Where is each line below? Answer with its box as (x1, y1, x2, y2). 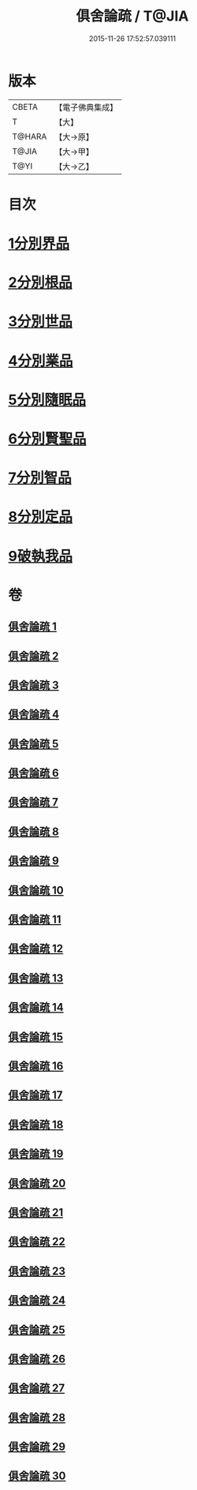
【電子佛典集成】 (54, 102, 118, 113)
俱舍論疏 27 (8, 1382, 65, 1395)
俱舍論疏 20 (8, 1177, 66, 1190)
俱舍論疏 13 (8, 971, 64, 985)
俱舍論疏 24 (8, 1293, 66, 1307)
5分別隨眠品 (8, 391, 87, 409)
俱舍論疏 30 (8, 1469, 66, 1483)
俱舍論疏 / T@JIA (76, 7, 189, 25)
